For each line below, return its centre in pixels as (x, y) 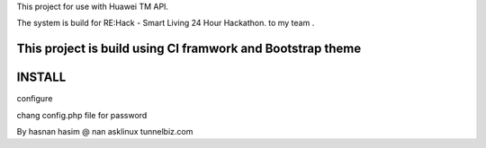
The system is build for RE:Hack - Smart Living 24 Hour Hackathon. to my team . (166, 23)
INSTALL (41, 78)
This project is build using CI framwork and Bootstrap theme (189, 49)
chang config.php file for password (82, 115)
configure (35, 99)
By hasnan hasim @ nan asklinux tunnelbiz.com (105, 132)
